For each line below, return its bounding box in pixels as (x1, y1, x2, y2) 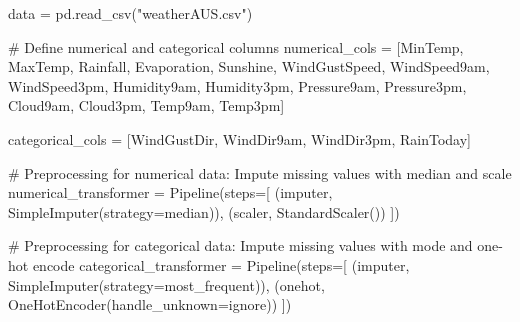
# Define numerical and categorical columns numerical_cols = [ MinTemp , (8, 36, 464, 57)
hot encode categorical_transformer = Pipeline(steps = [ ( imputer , (8, 254, 410, 275)
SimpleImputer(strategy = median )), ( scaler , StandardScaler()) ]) (8, 201, 400, 222)
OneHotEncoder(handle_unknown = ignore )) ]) (8, 294, 292, 315)
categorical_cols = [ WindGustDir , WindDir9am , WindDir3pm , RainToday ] (8, 128, 471, 149)
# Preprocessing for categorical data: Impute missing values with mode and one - (8, 235, 503, 256)
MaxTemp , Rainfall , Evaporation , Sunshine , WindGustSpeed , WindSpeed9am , (8, 56, 490, 77)
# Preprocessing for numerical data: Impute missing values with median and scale (8, 162, 512, 183)
